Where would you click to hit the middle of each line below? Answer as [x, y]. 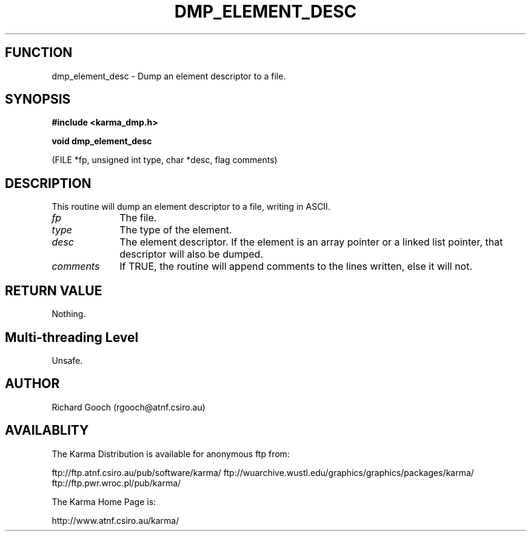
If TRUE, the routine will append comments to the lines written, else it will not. [296, 266]
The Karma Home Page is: [104, 501]
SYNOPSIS [38, 99]
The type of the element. [176, 230]
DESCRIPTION [48, 183]
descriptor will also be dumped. [191, 254]
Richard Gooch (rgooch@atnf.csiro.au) [129, 407]
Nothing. [69, 314]
